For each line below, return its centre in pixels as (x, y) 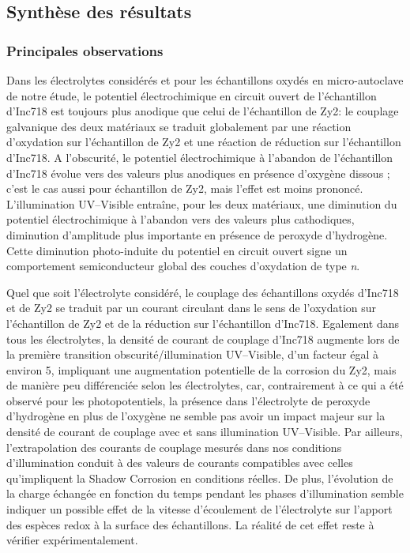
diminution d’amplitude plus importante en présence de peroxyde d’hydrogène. (197, 234)
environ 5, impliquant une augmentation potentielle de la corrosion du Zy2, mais (201, 369)
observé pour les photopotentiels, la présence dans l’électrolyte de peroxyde (188, 400)
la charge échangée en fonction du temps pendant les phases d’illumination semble (205, 493)
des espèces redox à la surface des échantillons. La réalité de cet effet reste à (190, 524)
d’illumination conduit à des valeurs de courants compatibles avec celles (180, 463)
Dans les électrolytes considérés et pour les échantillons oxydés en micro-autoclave (205, 80)
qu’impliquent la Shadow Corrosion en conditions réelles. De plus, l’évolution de (200, 478)
